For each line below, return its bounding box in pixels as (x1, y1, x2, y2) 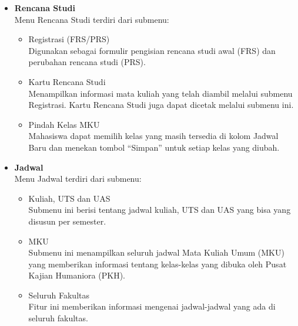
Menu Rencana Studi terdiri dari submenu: (14, 13, 169, 25)
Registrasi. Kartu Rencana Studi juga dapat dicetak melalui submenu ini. (28, 99, 294, 111)
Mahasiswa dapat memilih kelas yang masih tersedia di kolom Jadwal (28, 130, 279, 142)
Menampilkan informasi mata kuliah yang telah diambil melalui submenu (28, 87, 293, 99)
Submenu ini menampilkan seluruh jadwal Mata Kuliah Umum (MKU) (28, 246, 284, 259)
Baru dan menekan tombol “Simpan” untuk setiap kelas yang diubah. (28, 141, 280, 153)
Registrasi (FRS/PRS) (28, 33, 110, 45)
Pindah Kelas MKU (28, 118, 100, 130)
